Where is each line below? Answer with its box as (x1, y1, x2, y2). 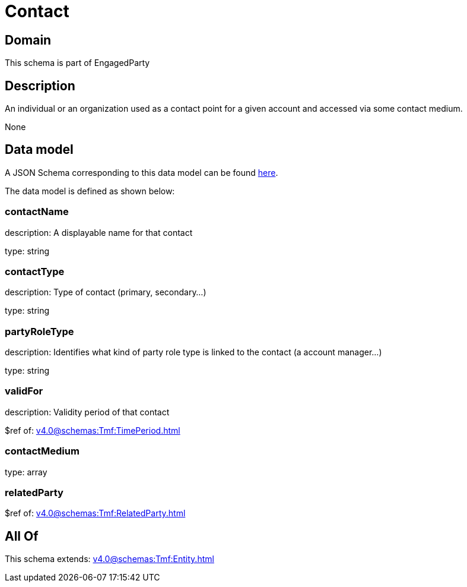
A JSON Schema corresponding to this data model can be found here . (5, 167, 278, 178)
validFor (5, 385, 43, 397)
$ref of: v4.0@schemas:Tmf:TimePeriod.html (5, 425, 180, 435)
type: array (5, 466, 47, 477)
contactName (5, 206, 69, 218)
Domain (5, 32, 52, 48)
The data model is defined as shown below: (5, 185, 175, 196)
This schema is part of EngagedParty (5, 58, 150, 68)
